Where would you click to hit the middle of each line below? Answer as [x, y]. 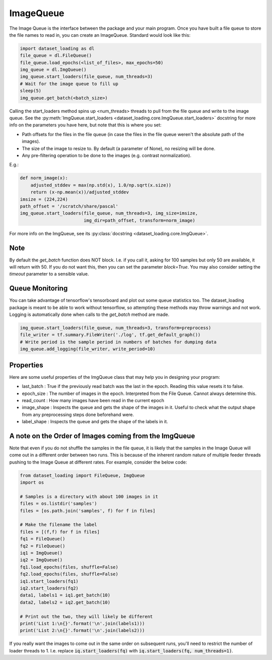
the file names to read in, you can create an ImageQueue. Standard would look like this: [100, 35]
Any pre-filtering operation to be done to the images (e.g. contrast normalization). [107, 155]
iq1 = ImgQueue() [41, 553]
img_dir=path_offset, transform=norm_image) [139, 220]
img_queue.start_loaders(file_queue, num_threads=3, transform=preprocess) [116, 328]
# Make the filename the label [59, 525]
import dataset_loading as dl [57, 48]
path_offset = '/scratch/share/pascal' [69, 206]
